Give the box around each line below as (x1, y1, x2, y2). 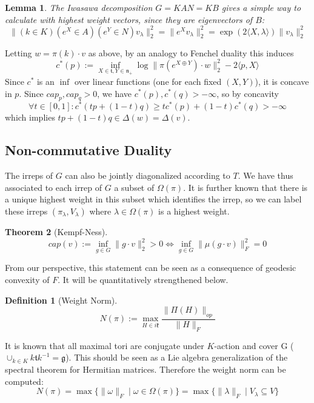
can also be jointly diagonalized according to (65, 169, 230, 182)
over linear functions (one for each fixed (74, 75, 222, 87)
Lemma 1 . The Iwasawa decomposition (5, 1, 153, 13)
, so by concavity (216, 87, 279, 99)
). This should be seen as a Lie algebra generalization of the (65, 351, 288, 364)
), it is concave (255, 75, 309, 87)
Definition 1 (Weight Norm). (5, 293, 118, 306)
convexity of (5, 273, 50, 285)
